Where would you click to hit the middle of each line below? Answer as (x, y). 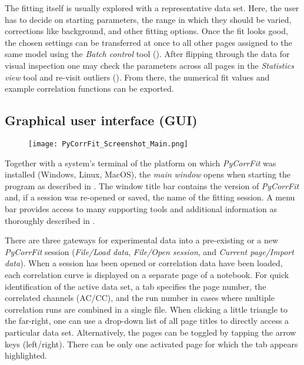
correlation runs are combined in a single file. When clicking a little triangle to (146, 309)
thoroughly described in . (50, 220)
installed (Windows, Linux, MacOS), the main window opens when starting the (148, 174)
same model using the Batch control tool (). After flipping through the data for (147, 54)
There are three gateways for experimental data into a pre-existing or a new (142, 240)
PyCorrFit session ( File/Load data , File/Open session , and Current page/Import (149, 251)
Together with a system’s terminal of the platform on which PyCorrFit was (141, 163)
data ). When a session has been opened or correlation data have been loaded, (144, 263)
